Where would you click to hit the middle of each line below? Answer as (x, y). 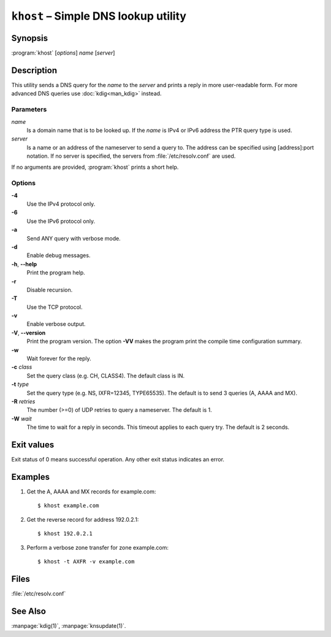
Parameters (29, 109)
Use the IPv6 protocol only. (61, 221)
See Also (29, 611)
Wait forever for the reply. (59, 358)
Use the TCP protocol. (55, 307)
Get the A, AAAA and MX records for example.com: (91, 492)
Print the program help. (56, 272)
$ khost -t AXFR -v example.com (86, 561)
